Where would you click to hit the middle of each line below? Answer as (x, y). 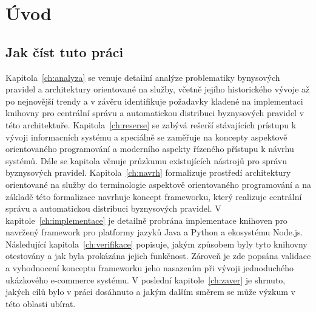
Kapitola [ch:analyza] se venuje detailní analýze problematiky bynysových (143, 77)
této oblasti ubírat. (41, 303)
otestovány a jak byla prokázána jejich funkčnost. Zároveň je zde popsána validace (158, 256)
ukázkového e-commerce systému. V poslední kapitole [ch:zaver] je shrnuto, (146, 279)
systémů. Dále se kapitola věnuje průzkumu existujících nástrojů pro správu (146, 160)
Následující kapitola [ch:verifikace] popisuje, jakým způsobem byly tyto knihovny (156, 244)
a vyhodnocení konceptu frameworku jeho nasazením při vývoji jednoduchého (150, 268)
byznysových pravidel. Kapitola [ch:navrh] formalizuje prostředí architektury (148, 172)
